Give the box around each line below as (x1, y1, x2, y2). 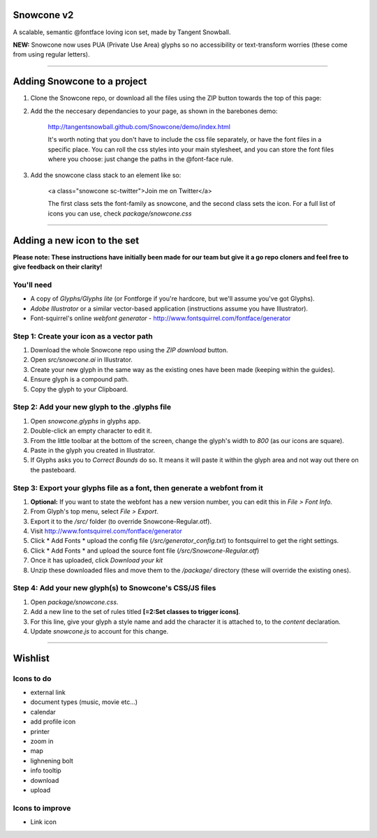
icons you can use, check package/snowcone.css (47, 209, 192, 218)
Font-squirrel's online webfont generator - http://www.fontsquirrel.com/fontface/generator (30, 314, 291, 322)
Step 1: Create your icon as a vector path (13, 331, 153, 341)
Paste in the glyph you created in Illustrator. (30, 446, 156, 454)
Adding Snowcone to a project (13, 75, 147, 87)
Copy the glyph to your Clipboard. (30, 384, 128, 394)
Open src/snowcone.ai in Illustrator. (30, 356, 133, 364)
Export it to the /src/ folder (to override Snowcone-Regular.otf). (30, 517, 212, 525)
